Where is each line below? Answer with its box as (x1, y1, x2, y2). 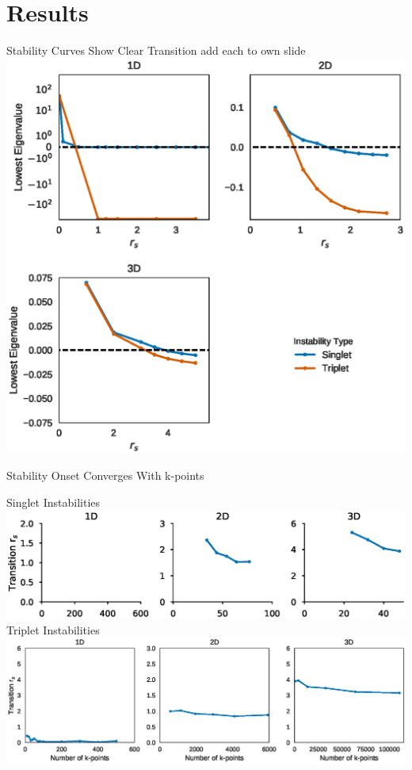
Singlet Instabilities (6, 494, 101, 510)
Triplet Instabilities (6, 621, 100, 638)
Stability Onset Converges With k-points (6, 467, 204, 484)
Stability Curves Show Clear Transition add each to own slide (6, 42, 306, 59)
